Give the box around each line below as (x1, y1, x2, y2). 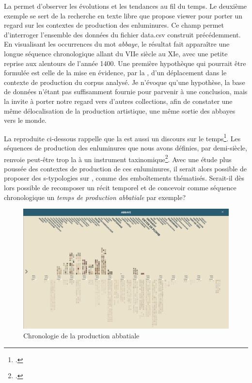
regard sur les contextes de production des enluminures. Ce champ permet (4, 20, 224, 30)
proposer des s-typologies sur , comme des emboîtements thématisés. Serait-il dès (4, 173, 244, 183)
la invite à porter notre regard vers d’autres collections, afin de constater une (4, 96, 233, 106)
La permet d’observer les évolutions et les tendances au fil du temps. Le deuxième (4, 1, 247, 11)
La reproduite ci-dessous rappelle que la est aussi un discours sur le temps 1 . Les (4, 132, 241, 143)
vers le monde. (4, 115, 47, 125)
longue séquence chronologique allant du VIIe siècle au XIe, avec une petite (4, 48, 228, 58)
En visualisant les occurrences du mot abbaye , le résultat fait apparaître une (4, 39, 230, 49)
